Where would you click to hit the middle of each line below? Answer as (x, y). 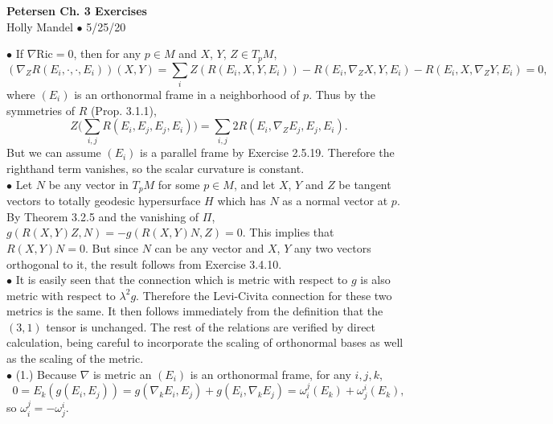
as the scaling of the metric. (75, 358)
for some (179, 184)
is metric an (122, 374)
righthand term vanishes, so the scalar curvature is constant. (156, 169)
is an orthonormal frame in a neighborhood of (187, 94)
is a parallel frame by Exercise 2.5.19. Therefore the (267, 152)
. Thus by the (342, 94)
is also (375, 280)
